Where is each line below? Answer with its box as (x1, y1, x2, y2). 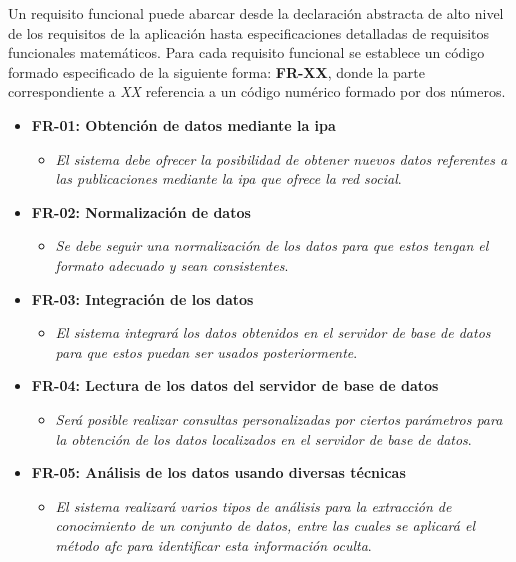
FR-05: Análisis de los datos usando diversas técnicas (31, 462, 406, 483)
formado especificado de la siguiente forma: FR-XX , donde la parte (8, 61, 425, 82)
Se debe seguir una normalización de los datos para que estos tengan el (55, 235, 489, 256)
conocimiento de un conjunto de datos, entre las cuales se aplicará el (55, 515, 475, 536)
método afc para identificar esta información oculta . (55, 534, 372, 555)
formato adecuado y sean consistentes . (55, 254, 289, 275)
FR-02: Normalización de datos (31, 201, 251, 222)
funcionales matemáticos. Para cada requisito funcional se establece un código (8, 42, 485, 63)
